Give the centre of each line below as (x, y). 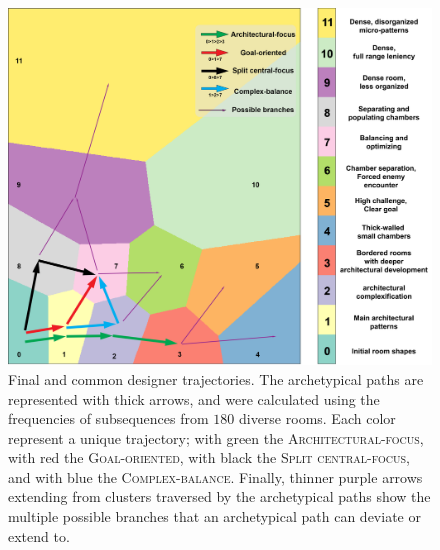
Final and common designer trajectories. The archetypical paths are (216, 378)
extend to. (39, 535)
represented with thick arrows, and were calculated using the (194, 398)
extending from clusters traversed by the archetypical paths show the (219, 496)
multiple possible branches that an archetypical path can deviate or (214, 516)
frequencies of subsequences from (108, 418)
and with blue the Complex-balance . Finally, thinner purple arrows (215, 476)
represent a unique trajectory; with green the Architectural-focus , (216, 437)
